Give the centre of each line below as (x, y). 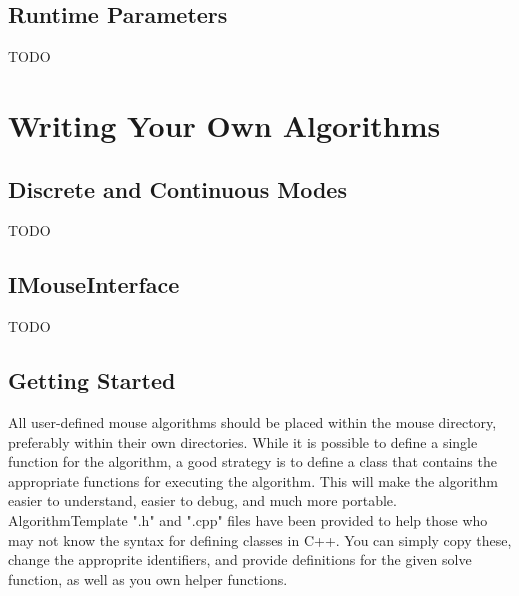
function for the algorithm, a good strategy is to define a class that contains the (252, 461)
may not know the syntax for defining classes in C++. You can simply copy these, (260, 539)
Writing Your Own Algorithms (224, 124)
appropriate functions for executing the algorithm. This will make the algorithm (253, 480)
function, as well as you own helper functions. (148, 578)
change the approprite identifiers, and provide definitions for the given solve (240, 559)
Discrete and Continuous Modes (177, 188)
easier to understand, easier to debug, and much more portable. (202, 500)
